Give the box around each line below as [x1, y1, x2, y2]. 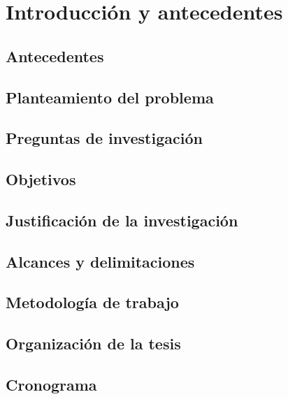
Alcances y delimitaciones [6, 250, 195, 272]
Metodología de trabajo [6, 291, 179, 313]
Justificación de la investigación [6, 209, 238, 231]
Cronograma [6, 374, 97, 396]
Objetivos [6, 168, 76, 190]
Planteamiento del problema [6, 86, 214, 108]
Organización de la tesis [6, 333, 181, 354]
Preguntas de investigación [6, 127, 203, 149]
